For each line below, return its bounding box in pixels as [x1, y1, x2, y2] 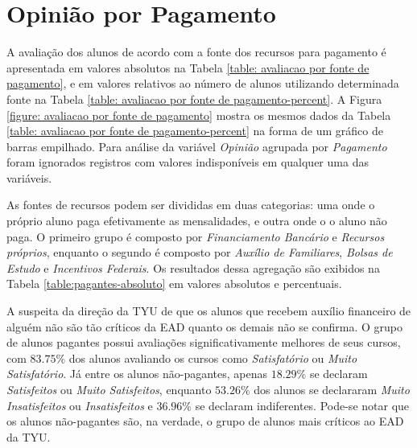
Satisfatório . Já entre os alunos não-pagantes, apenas [6, 365, 268, 382]
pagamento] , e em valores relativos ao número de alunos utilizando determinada [6, 75, 399, 92]
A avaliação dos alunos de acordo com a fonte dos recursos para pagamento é [6, 43, 386, 60]
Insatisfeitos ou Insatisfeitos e [6, 397, 153, 413]
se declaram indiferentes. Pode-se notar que [195, 397, 410, 413]
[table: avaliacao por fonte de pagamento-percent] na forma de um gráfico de [6, 122, 383, 139]
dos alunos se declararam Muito [254, 381, 410, 397]
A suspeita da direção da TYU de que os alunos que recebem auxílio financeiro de [6, 302, 411, 319]
